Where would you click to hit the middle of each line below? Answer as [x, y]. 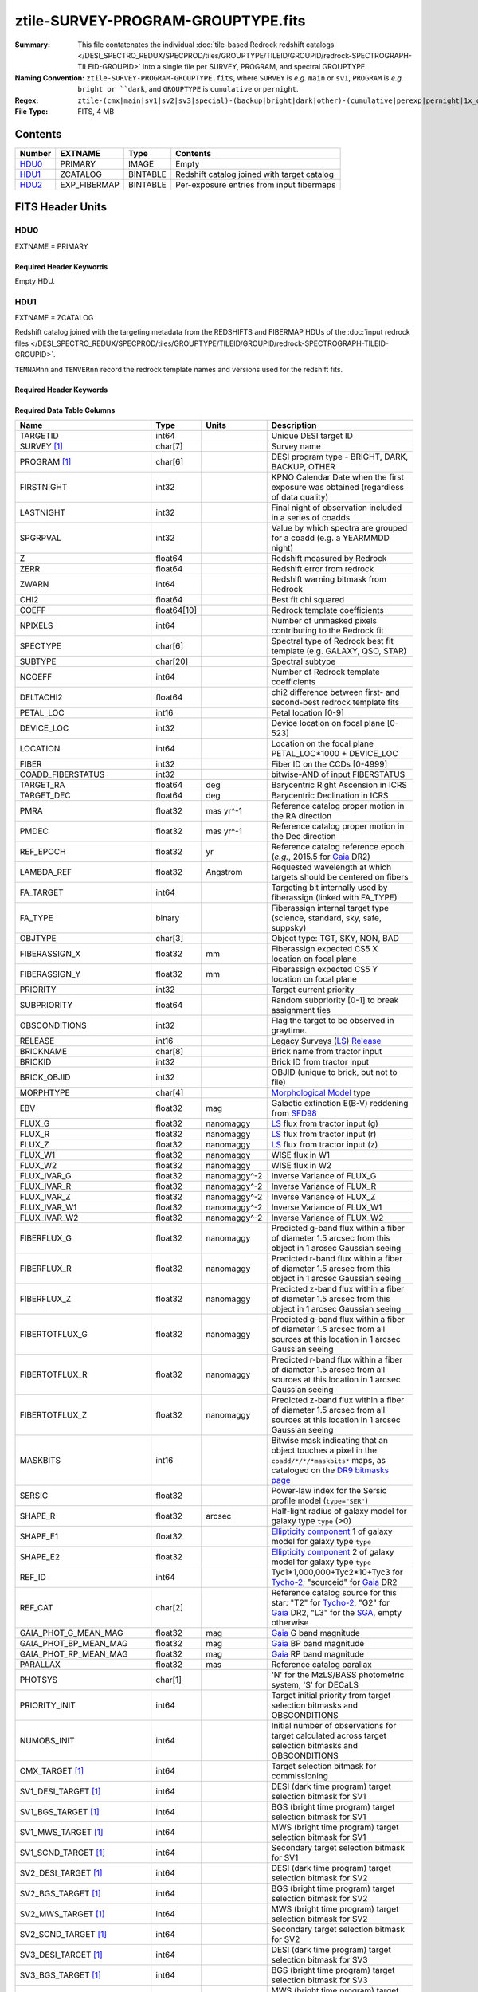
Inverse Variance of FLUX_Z [323, 1197]
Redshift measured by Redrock [329, 559]
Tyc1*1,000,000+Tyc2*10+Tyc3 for [337, 1572]
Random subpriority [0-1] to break [335, 1000]
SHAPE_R [37, 1516]
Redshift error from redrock [323, 569]
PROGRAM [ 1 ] [45, 462]
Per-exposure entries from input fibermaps [256, 185]
